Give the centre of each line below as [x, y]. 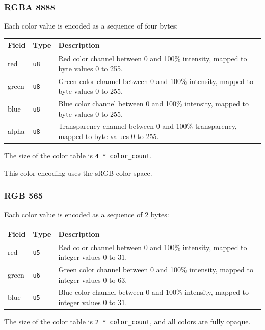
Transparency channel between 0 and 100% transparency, [148, 126]
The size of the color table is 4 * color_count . [78, 156]
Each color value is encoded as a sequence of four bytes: [91, 26]
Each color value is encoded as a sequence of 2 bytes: [87, 214]
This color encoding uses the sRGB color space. [78, 172]
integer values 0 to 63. [93, 279]
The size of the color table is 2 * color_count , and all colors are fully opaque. [127, 322]
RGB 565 [24, 195]
